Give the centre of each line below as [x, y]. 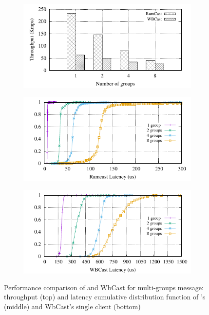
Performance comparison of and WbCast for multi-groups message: [104, 287]
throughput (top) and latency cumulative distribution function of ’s [105, 297]
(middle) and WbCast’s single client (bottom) [72, 306]
